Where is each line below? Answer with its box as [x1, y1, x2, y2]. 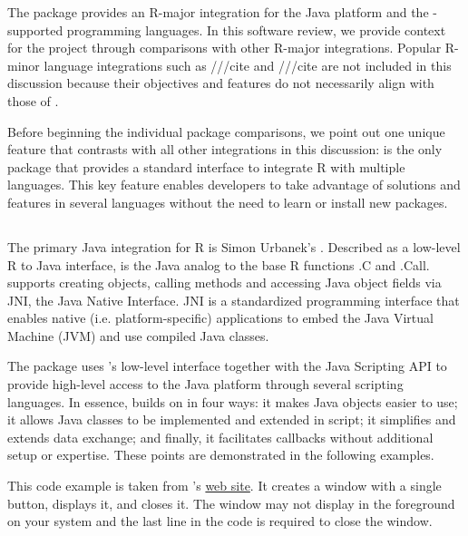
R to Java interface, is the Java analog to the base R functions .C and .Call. [7, 255, 430, 274]
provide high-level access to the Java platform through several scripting [7, 375, 404, 394]
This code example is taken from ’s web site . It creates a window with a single [7, 476, 442, 495]
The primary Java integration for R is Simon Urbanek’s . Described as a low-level [7, 237, 461, 256]
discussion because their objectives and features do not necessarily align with [7, 73, 434, 93]
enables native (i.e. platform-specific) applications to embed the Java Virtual [7, 308, 434, 327]
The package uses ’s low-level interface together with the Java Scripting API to [7, 356, 447, 375]
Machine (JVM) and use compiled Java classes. [7, 326, 269, 345]
